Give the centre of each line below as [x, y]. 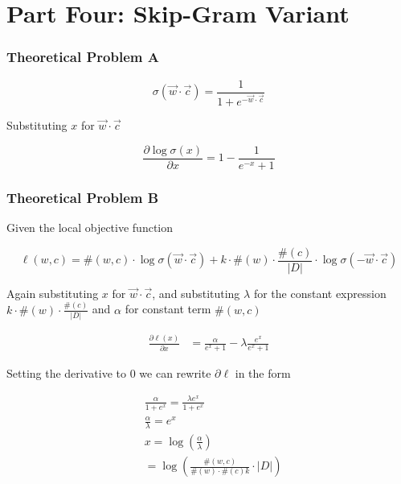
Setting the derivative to [66, 373]
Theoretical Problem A [83, 57]
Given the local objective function [90, 227]
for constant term [168, 309]
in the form [263, 373]
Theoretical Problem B [83, 197]
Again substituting [53, 293]
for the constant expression [320, 293]
